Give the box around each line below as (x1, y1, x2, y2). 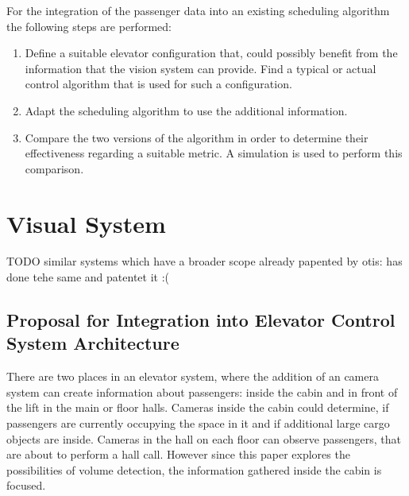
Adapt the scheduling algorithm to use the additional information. (25, 102, 348, 118)
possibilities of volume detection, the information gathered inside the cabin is (6, 461, 382, 478)
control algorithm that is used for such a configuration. (25, 76, 292, 92)
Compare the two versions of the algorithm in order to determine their (25, 129, 368, 145)
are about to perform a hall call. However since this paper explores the (6, 446, 350, 463)
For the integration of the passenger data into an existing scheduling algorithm (6, 2, 390, 18)
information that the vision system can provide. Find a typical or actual (25, 60, 376, 76)
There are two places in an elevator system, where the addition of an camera (6, 368, 379, 385)
